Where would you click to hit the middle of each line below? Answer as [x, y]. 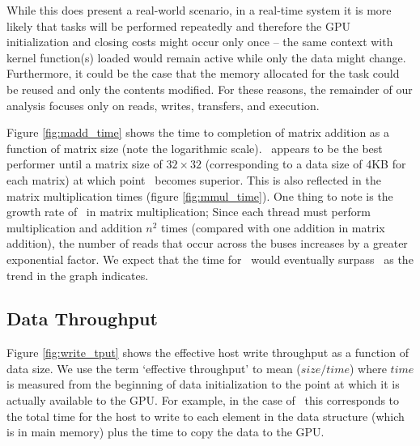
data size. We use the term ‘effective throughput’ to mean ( [154, 368]
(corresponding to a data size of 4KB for [305, 164]
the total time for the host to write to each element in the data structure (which [206, 416]
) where [368, 368]
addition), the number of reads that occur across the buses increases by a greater [207, 243]
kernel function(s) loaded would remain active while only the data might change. [206, 57]
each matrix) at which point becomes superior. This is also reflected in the [194, 179]
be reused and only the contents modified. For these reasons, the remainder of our [210, 89]
